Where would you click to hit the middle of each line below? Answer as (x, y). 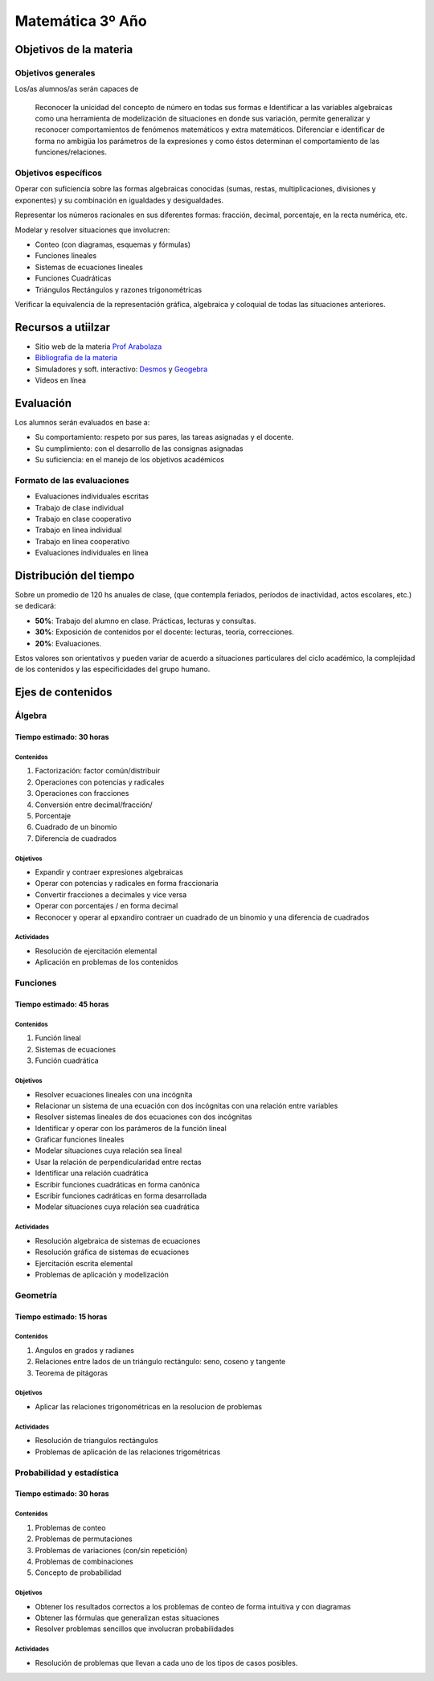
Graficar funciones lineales (80, 1140)
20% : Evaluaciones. (68, 643)
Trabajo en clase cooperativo (83, 519)
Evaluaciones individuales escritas (92, 496)
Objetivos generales (55, 72)
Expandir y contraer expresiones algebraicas (109, 872)
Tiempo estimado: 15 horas (61, 1316)
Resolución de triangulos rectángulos (96, 1441)
